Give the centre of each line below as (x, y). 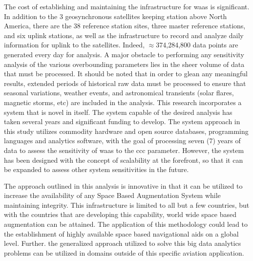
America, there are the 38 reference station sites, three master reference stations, (125, 26)
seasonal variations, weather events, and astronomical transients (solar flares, (119, 93)
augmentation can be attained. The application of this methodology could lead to (126, 224)
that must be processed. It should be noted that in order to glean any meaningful (126, 74)
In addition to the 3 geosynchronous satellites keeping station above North (116, 16)
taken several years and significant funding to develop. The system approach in (122, 121)
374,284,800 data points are (197, 45)
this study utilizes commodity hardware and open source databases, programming (126, 131)
